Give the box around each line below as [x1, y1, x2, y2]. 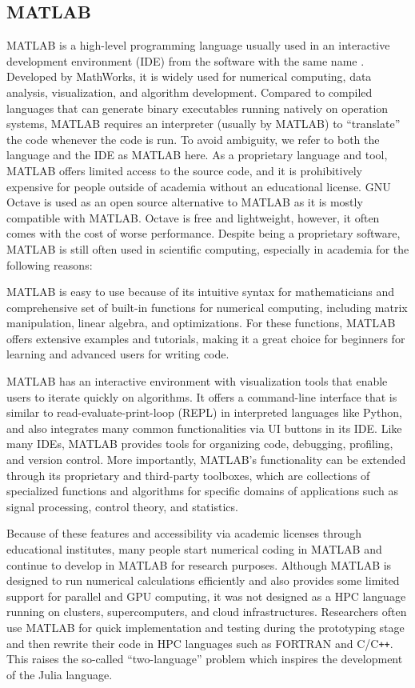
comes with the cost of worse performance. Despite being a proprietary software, [6, 225, 401, 242]
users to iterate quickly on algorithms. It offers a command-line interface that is [6, 388, 397, 405]
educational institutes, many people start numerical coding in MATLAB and [6, 541, 382, 558]
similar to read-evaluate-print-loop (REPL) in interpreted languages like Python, [6, 404, 402, 421]
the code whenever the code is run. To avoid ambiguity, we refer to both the [6, 130, 380, 147]
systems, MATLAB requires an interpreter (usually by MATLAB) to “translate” [6, 115, 401, 132]
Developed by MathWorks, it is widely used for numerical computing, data [6, 68, 372, 85]
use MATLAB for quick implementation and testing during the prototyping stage [6, 618, 405, 635]
